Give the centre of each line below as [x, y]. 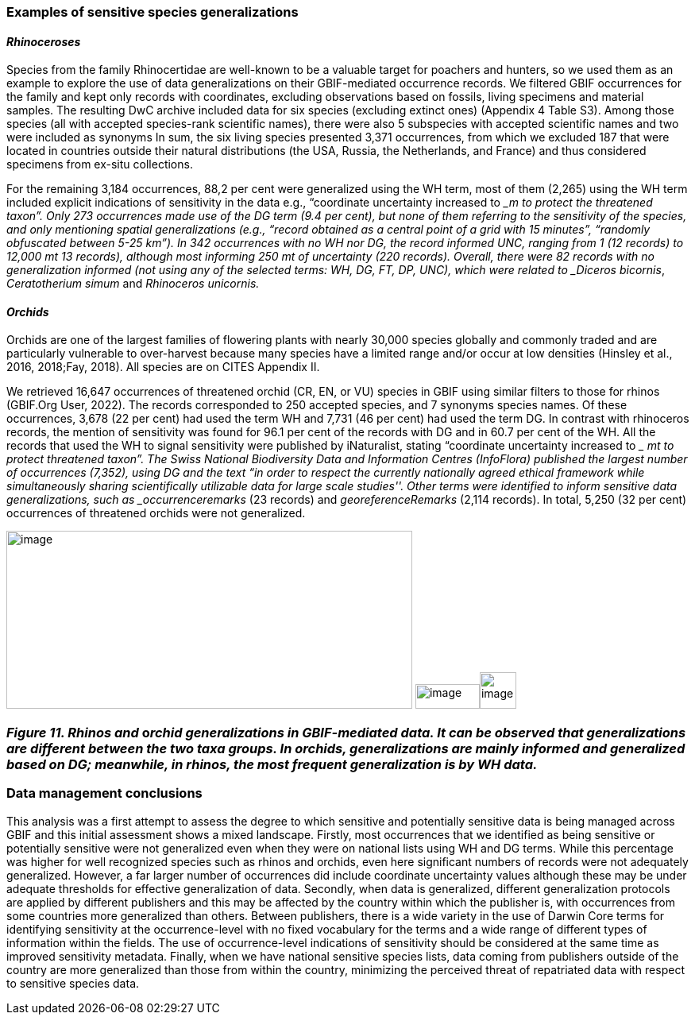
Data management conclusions [104, 793]
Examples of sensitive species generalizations [153, 12]
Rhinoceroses [44, 41]
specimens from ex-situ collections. [100, 164]
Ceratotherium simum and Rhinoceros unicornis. [133, 284]
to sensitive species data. [73, 983]
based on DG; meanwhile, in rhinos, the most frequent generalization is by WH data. [272, 764]
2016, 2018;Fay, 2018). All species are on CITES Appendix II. [163, 367]
